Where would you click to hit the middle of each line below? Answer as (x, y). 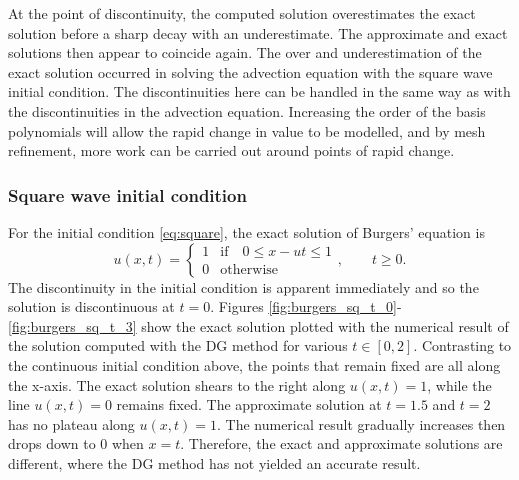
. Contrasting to (462, 345)
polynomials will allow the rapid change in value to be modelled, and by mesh (247, 130)
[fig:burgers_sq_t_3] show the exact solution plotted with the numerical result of (258, 325)
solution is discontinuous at (91, 306)
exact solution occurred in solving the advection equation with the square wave (250, 71)
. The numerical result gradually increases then (361, 423)
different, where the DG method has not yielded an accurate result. (214, 462)
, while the (459, 384)
